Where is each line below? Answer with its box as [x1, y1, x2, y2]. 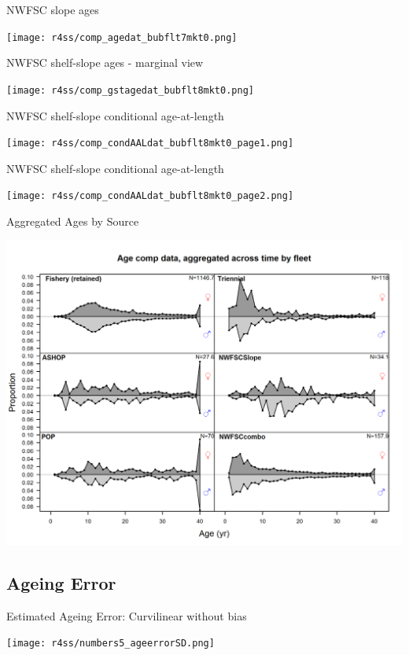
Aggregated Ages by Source [6, 213, 139, 229]
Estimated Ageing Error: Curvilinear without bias [6, 607, 247, 624]
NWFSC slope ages [6, 2, 99, 17]
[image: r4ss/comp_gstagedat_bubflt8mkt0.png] [6, 84, 254, 96]
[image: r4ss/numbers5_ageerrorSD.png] [6, 638, 215, 649]
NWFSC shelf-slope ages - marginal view [6, 54, 204, 71]
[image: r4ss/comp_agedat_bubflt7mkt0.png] [6, 31, 238, 43]
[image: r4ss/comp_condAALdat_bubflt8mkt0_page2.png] [6, 190, 294, 202]
